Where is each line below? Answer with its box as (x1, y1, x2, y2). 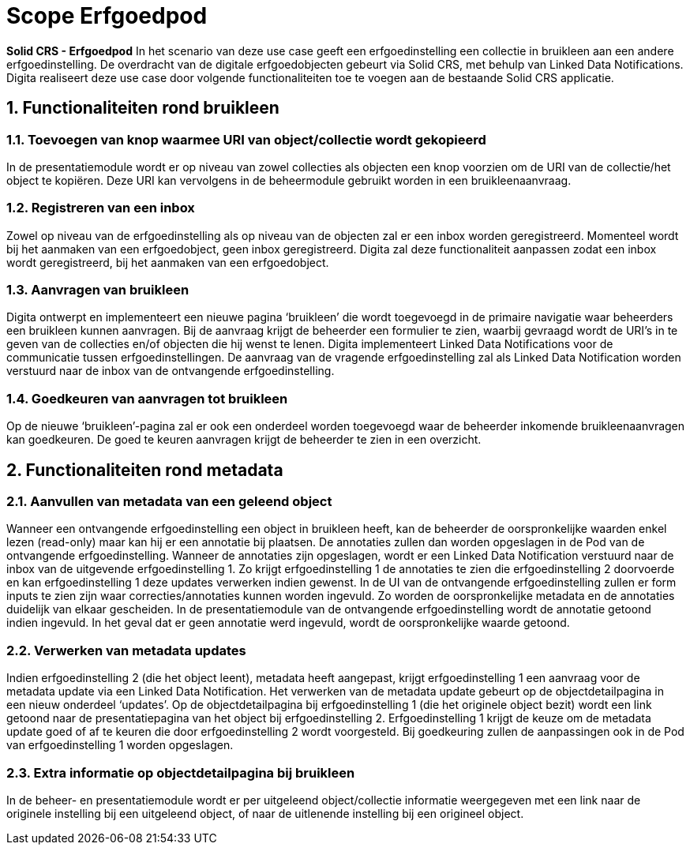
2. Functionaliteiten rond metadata (6, 459, 283, 480)
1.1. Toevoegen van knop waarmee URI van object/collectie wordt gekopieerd (6, 131, 486, 148)
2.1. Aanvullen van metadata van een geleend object (6, 493, 332, 510)
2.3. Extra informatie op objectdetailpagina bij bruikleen (6, 764, 355, 781)
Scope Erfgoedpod (6, 2, 208, 29)
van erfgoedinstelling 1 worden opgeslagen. (6, 738, 234, 752)
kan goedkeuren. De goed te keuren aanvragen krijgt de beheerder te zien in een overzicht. (6, 433, 482, 447)
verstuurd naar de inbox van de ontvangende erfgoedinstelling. (6, 364, 335, 378)
